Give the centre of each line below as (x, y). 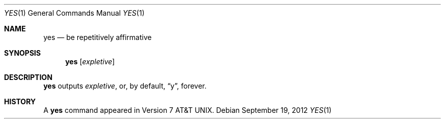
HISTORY (20, 101)
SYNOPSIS (23, 53)
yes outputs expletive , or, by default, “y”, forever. (125, 86)
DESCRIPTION (28, 77)
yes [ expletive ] (90, 61)
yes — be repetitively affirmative (98, 37)
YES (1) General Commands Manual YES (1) (74, 13)
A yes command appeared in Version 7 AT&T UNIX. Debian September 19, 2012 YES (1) (187, 110)
